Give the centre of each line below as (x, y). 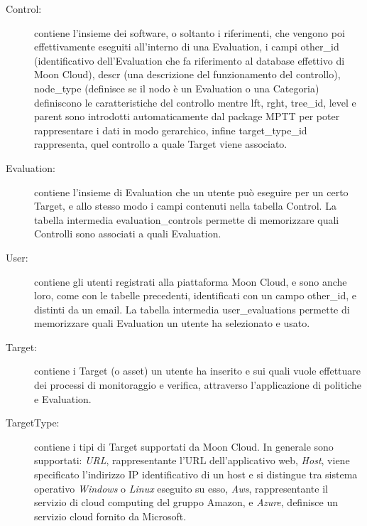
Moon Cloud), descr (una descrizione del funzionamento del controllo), (187, 74)
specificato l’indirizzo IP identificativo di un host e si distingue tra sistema (196, 474)
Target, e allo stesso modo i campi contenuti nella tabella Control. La (185, 206)
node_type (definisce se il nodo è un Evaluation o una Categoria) (177, 88)
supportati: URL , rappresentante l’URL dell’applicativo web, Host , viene (192, 460)
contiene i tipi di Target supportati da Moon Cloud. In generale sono (184, 446)
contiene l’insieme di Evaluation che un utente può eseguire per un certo (191, 192)
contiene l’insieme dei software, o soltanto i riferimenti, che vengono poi (190, 32)
